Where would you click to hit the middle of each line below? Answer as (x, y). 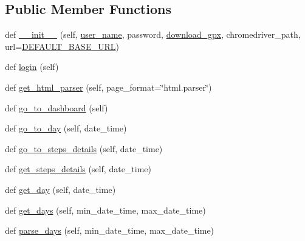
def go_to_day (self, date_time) (66, 128)
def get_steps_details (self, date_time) (78, 169)
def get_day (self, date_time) (60, 189)
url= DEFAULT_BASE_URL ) (62, 46)
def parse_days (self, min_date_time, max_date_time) (110, 230)
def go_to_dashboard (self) (57, 107)
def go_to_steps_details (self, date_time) (84, 148)
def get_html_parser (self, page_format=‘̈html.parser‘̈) (108, 87)
